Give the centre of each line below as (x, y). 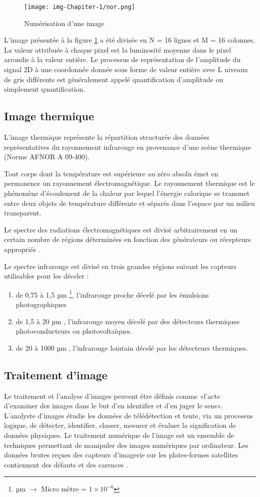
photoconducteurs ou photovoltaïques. (74, 331)
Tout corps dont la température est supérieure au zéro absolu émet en (111, 173)
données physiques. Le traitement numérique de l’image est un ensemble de (119, 435)
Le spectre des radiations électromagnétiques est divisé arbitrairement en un (121, 229)
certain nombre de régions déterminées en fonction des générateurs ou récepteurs (127, 239)
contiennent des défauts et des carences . (66, 464)
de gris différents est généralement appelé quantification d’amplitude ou (114, 79)
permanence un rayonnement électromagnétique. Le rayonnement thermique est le (129, 183)
